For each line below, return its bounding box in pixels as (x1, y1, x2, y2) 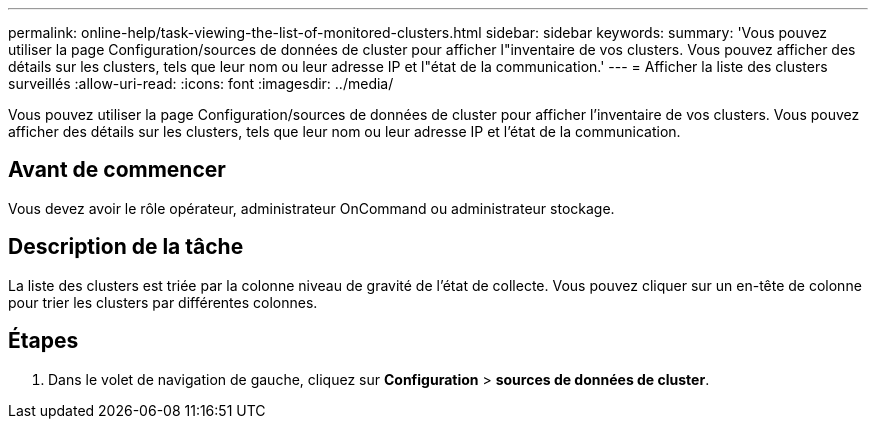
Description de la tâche (8, 234, 244, 260)
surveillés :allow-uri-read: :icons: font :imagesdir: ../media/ (8, 75, 394, 92)
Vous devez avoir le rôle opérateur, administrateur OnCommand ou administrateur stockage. (8, 199, 615, 217)
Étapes (8, 328, 79, 354)
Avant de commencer (8, 157, 226, 183)
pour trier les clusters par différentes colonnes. (8, 293, 318, 311)
